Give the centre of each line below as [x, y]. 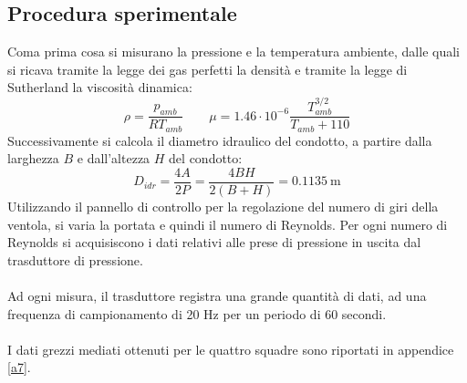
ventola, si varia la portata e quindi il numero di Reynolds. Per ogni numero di [228, 224]
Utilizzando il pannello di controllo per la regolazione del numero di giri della [223, 206]
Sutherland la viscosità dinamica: [100, 87]
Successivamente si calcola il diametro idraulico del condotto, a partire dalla [220, 140]
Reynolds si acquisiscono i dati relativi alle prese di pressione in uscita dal [214, 242]
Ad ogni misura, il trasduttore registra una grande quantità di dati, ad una [217, 295]
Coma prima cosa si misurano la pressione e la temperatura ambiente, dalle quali [233, 52]
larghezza [33, 158]
